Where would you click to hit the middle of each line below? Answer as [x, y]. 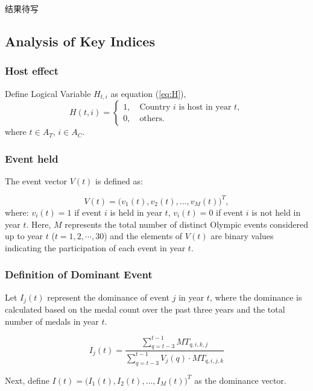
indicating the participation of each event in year [95, 247]
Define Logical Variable [48, 93]
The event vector [36, 180]
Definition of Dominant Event [79, 274]
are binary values [242, 236]
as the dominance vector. [240, 380]
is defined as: [119, 180]
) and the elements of [143, 236]
